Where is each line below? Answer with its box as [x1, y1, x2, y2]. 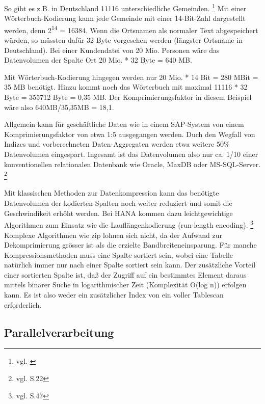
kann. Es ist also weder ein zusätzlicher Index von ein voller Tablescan [4, 289, 224, 300]
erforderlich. [4, 299, 42, 310]
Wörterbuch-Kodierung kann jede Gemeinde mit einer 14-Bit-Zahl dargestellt [4, 13, 246, 23]
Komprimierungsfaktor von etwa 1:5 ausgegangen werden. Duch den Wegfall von [4, 128, 255, 139]
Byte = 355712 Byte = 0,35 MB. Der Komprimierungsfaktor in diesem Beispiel [4, 92, 252, 102]
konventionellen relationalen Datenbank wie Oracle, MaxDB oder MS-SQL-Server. [4, 158, 261, 169]
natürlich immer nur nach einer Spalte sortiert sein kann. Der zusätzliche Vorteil [4, 259, 256, 270]
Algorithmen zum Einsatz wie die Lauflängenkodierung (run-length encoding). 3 [4, 218, 254, 230]
